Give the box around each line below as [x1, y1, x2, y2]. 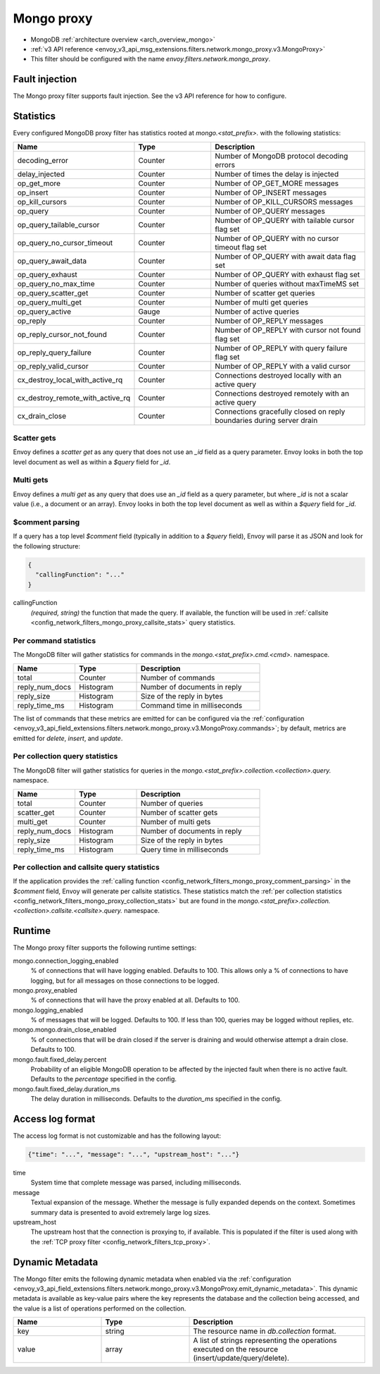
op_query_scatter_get [17, 288, 89, 298]
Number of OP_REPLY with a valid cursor [215, 361, 351, 371]
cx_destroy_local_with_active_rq [17, 374, 123, 384]
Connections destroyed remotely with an [215, 388, 350, 398]
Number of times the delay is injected [215, 169, 339, 179]
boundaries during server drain [215, 415, 318, 425]
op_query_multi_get [17, 297, 82, 307]
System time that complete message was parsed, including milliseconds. [30, 1178, 242, 1187]
